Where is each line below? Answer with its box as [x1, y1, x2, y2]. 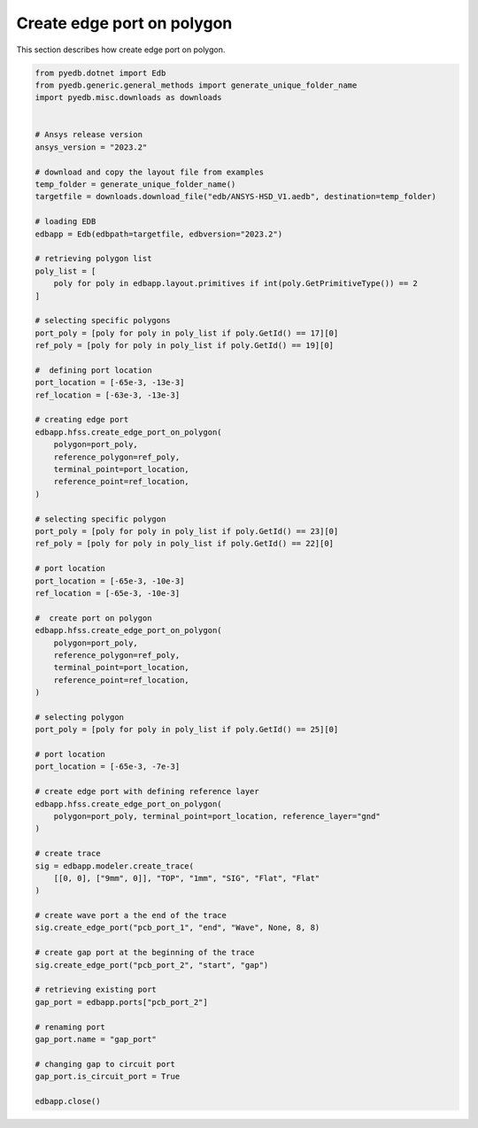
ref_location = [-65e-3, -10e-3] [35, 588, 181, 598]
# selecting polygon [35, 712, 124, 722]
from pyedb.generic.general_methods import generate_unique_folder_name [35, 80, 358, 90]
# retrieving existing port [35, 985, 157, 995]
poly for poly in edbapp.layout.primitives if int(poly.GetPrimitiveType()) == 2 [53, 279, 418, 289]
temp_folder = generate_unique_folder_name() [35, 180, 236, 189]
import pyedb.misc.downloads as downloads [35, 93, 222, 103]
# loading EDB [35, 217, 96, 227]
